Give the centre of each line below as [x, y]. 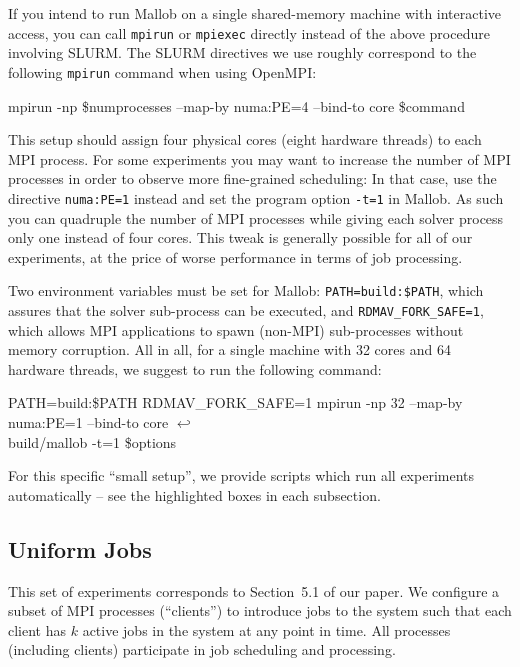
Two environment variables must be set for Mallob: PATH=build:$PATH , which [246, 290]
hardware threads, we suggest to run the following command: [195, 368]
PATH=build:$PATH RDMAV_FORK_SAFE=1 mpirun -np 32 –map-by [235, 402]
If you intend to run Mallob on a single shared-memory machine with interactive [255, 13]
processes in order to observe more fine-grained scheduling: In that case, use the [252, 178]
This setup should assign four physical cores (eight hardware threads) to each [245, 139]
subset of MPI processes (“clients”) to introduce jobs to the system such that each [260, 610]
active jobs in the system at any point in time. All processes [266, 629]
